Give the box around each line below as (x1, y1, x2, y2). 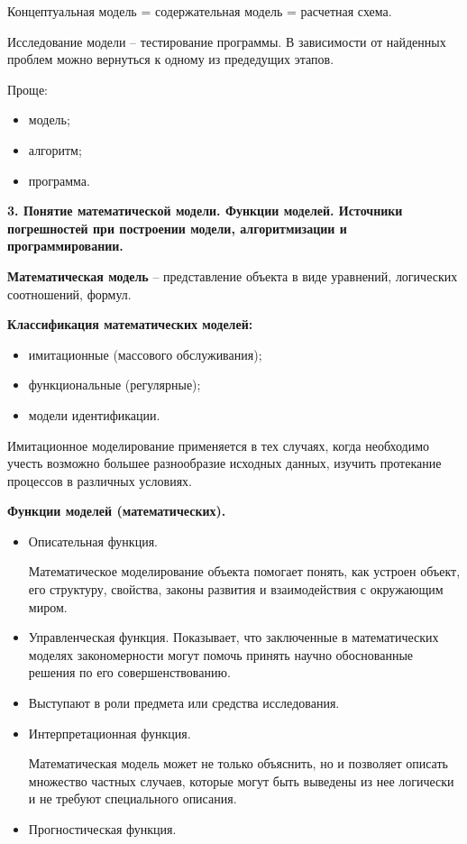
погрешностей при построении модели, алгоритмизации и (7, 218, 347, 237)
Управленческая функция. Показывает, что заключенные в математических (28, 628, 439, 647)
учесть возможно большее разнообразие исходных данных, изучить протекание (7, 454, 442, 472)
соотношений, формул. (7, 284, 132, 303)
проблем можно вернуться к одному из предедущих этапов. (7, 50, 334, 69)
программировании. (7, 236, 124, 255)
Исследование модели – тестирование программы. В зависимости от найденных (7, 32, 446, 50)
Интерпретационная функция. (28, 723, 191, 742)
